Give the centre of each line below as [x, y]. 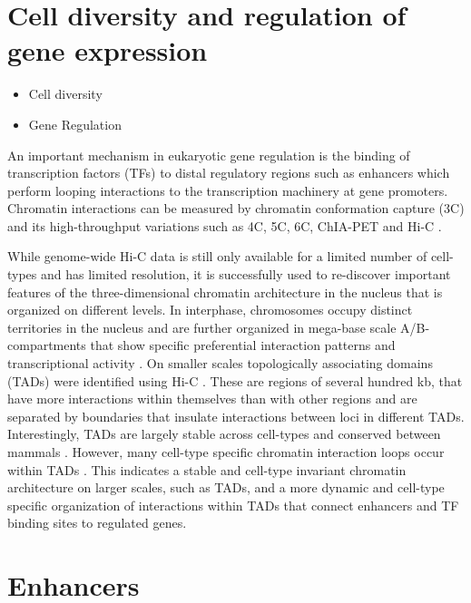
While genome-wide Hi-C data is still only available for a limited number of [217, 256]
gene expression [108, 50]
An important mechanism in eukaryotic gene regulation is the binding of [209, 155]
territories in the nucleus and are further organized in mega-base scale [202, 327]
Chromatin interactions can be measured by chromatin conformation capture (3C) [236, 208]
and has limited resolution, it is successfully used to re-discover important [246, 274]
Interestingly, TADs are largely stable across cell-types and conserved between [224, 434]
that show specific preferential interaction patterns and [243, 345]
